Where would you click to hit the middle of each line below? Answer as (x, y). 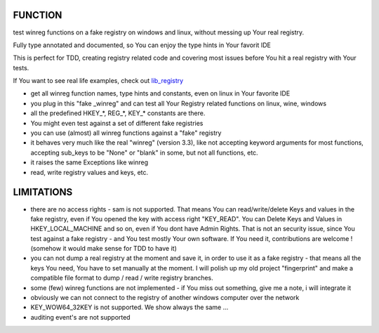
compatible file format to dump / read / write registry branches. (122, 278)
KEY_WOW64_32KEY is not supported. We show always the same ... (129, 307)
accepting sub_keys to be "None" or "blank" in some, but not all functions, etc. (145, 152)
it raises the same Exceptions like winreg (89, 162)
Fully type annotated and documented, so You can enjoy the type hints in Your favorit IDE (142, 45)
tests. (21, 67)
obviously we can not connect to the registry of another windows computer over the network (165, 298)
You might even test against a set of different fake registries (117, 123)
